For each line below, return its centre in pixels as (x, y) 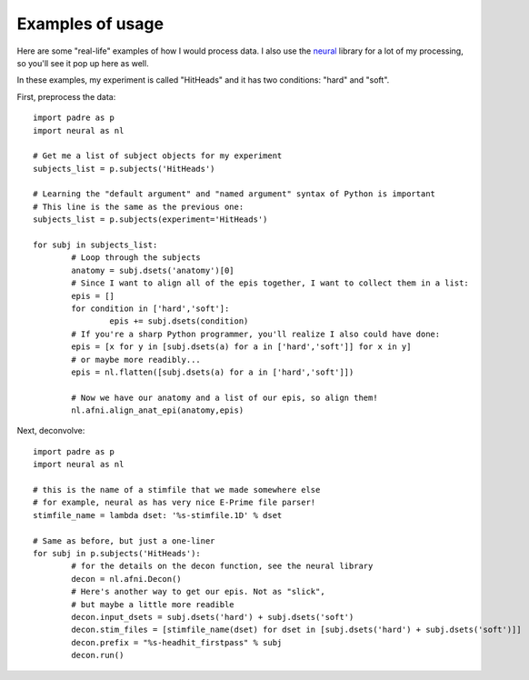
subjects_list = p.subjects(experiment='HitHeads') (150, 220)
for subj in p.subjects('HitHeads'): (117, 553)
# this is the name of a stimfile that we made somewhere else (177, 490)
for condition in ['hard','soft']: (150, 308)
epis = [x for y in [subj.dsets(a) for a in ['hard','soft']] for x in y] (241, 347)
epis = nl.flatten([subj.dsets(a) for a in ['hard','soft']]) (213, 372)
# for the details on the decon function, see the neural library (222, 566)
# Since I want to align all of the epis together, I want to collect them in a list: (270, 283)
